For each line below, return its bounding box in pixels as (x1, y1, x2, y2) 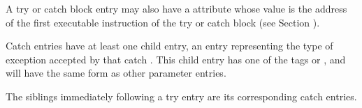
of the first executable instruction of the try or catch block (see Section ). (6, 15, 320, 29)
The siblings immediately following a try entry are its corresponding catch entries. (6, 88, 357, 103)
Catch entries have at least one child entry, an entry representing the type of (6, 38, 333, 53)
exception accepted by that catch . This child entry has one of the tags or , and (6, 52, 346, 66)
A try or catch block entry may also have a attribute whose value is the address (6, 1, 347, 15)
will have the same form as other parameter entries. (6, 65, 226, 80)
